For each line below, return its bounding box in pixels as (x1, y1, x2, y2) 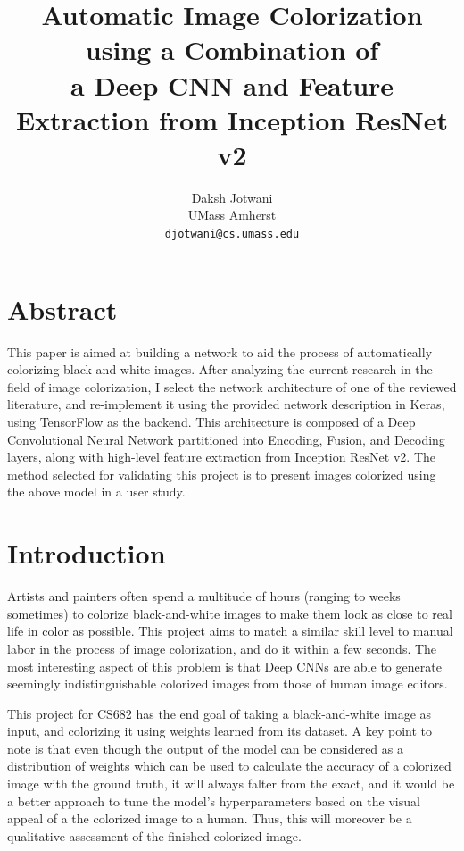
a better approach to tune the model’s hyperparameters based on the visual (7, 791, 420, 810)
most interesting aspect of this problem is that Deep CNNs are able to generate (7, 656, 442, 675)
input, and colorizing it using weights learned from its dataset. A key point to (7, 722, 433, 740)
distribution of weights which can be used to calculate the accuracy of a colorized (7, 756, 452, 775)
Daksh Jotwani (191, 188, 273, 206)
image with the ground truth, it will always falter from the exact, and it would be (7, 774, 455, 793)
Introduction (7, 535, 166, 572)
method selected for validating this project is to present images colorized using (7, 464, 436, 483)
